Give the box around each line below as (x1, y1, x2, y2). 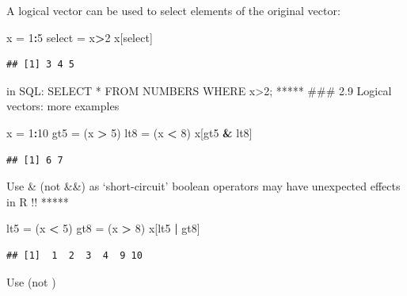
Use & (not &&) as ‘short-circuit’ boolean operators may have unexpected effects (6, 178, 401, 194)
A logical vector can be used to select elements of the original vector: (6, 2, 340, 18)
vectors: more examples (6, 98, 120, 114)
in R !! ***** (6, 193, 69, 210)
